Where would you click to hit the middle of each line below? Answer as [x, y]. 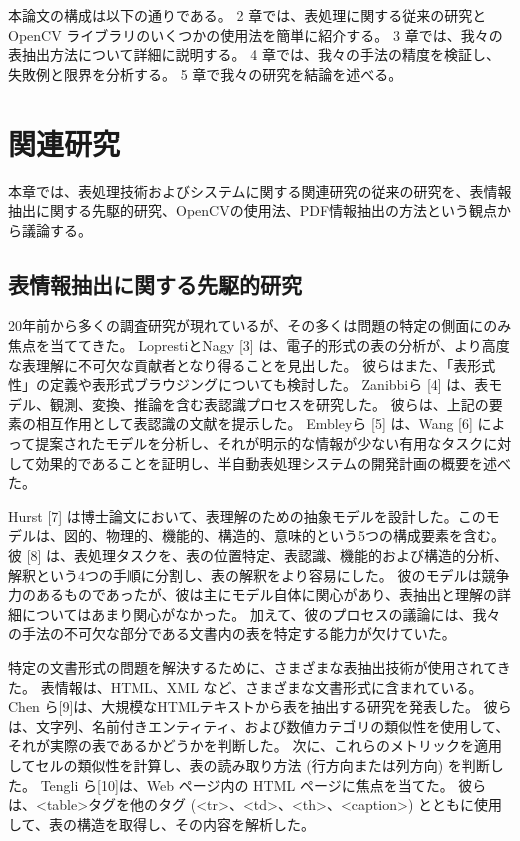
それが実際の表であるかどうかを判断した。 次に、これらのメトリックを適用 [255, 745]
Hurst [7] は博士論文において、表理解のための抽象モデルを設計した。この [247, 515]
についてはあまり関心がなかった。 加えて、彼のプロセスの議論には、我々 [261, 613]
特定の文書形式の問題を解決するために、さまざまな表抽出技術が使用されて [252, 666]
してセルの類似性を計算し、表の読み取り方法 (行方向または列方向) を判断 [249, 764]
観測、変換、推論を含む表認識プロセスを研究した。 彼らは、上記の [269, 403]
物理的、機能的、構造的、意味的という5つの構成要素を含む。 [305, 535]
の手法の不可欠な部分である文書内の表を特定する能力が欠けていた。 [232, 633]
